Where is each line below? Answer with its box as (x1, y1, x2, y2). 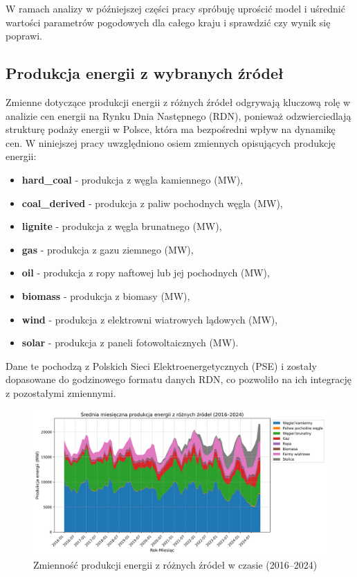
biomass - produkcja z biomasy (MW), (21, 288, 190, 303)
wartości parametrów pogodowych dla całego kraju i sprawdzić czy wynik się (6, 15, 331, 29)
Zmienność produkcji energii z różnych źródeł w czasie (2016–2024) (33, 557, 318, 571)
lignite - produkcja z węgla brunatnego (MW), (21, 219, 222, 233)
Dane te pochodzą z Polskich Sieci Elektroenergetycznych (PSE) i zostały (6, 358, 318, 373)
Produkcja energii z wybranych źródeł (6, 62, 284, 84)
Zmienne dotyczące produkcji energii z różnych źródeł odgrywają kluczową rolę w (6, 94, 351, 109)
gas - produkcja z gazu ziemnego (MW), (21, 242, 194, 256)
